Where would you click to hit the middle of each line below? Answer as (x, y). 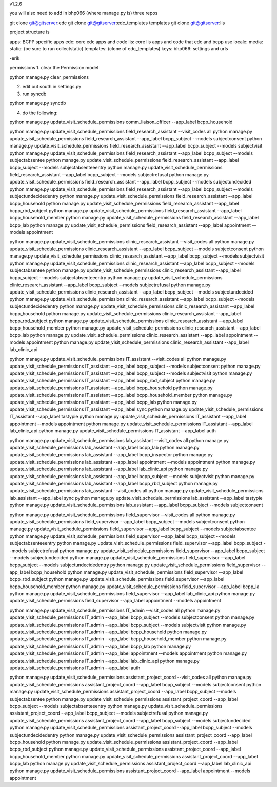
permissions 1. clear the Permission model (54, 67)
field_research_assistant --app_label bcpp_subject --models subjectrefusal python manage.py (109, 174)
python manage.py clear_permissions (49, 77)
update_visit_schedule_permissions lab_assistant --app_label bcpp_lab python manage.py (104, 448)
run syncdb (34, 94)
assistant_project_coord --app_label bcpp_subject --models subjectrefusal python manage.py (109, 713)
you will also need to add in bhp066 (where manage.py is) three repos (84, 13)
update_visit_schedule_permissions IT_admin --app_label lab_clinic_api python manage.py (104, 661)
